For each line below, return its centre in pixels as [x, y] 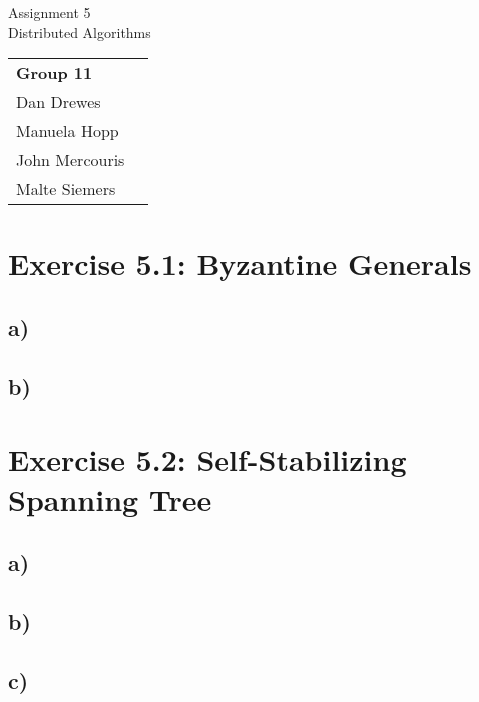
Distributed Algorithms [79, 31]
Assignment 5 [49, 12]
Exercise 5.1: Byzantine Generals [240, 263]
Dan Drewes [58, 102]
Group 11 [54, 73]
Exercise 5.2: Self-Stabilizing [207, 459]
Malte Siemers [66, 189]
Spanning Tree [110, 498]
